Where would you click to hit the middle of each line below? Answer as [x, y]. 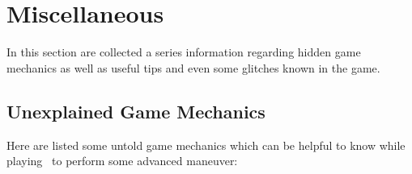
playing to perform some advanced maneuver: [122, 161]
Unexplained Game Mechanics [136, 111]
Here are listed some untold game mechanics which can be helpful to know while [206, 145]
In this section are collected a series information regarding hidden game [184, 52]
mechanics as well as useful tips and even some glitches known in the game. [193, 67]
